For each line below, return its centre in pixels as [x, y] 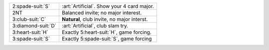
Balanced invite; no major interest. [102, 13]
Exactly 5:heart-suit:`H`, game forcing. [107, 32]
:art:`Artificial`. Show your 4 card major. [108, 6]
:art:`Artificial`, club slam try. [95, 26]
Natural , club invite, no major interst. [105, 19]
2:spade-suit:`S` [31, 6]
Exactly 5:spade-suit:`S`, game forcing [107, 39]
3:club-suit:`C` [29, 19]
